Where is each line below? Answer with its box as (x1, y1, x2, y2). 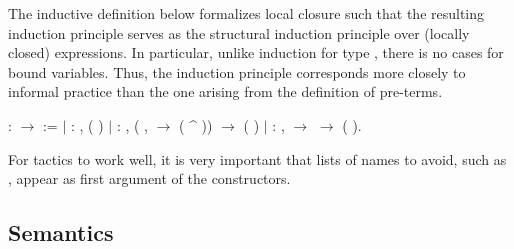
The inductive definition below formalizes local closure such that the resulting (8, 3, 485, 23)
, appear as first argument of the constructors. (8, 168, 291, 189)
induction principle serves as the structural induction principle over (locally (8, 22, 470, 43)
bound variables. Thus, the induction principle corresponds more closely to (8, 61, 466, 82)
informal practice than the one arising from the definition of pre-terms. (8, 81, 443, 102)
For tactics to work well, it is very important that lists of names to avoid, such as (8, 148, 507, 169)
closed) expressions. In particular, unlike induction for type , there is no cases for (8, 42, 504, 63)
